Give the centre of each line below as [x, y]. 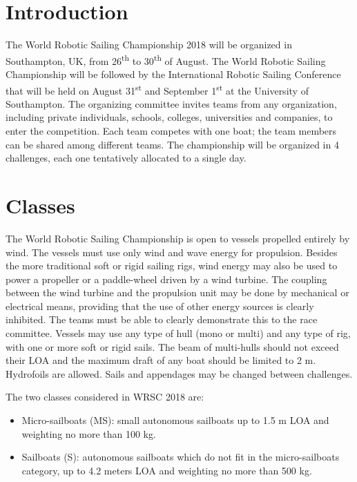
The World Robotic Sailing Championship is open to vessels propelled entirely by [178, 238]
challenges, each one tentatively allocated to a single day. [126, 158]
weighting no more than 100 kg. [89, 433]
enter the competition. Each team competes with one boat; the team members [171, 131]
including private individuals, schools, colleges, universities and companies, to [169, 117]
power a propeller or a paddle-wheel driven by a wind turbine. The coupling [166, 279]
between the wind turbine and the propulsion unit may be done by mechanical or [177, 292]
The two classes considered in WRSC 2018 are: [105, 397]
